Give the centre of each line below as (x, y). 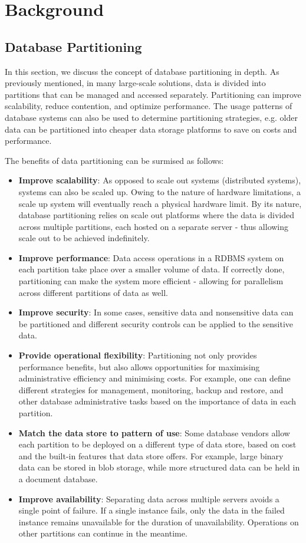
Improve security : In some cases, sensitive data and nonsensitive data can (156, 312)
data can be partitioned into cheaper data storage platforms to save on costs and (151, 129)
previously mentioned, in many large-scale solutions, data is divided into (135, 83)
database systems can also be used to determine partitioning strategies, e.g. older (151, 117)
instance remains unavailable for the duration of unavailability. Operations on (159, 521)
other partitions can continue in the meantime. (103, 533)
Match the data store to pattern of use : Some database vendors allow (154, 432)
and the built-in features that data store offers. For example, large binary (151, 455)
